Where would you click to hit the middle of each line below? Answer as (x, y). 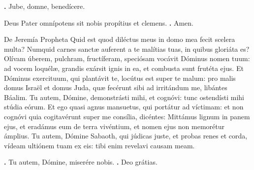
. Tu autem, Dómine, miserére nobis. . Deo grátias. (81, 162)
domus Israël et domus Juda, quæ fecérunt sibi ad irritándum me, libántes (116, 87)
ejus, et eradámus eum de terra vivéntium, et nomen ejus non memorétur (114, 126)
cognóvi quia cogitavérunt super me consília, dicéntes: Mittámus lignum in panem (127, 116)
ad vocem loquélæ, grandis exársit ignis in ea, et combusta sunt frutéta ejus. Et (124, 68)
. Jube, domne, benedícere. (45, 6)
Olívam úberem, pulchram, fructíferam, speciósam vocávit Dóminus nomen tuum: (127, 58)
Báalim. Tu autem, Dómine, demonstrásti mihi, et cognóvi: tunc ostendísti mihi (124, 97)
